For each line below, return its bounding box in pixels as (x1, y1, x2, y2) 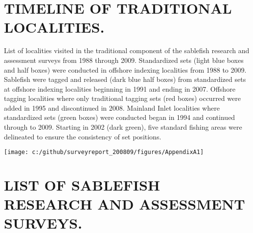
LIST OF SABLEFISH (4, 175, 161, 195)
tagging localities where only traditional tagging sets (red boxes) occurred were (4, 93, 241, 103)
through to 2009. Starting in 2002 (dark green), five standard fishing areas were (4, 122, 242, 132)
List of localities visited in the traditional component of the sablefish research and (4, 45, 250, 56)
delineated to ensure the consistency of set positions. (4, 131, 161, 141)
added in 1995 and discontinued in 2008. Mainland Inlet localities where (4, 102, 220, 113)
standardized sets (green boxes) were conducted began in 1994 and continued (4, 112, 235, 122)
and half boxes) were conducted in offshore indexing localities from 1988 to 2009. (4, 64, 247, 75)
